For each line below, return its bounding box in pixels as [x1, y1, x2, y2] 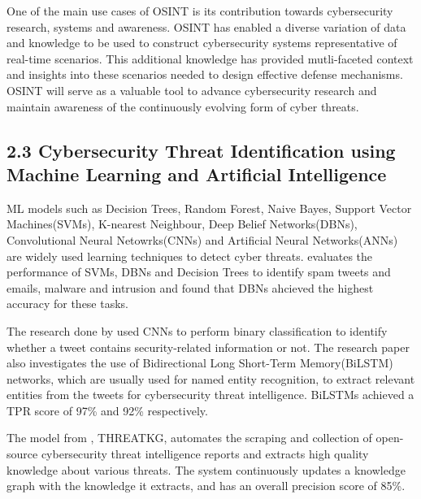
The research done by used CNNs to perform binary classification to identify [7, 322, 388, 339]
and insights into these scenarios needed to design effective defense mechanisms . [7, 66, 403, 83]
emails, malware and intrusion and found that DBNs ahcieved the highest [7, 279, 374, 296]
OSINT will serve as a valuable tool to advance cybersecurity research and [7, 81, 377, 98]
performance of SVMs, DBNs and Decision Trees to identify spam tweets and [7, 263, 391, 280]
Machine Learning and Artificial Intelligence [7, 161, 387, 186]
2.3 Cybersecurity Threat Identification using [7, 137, 396, 163]
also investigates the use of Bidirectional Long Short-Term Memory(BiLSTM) [7, 354, 393, 371]
